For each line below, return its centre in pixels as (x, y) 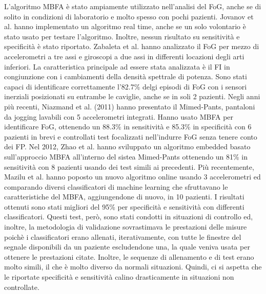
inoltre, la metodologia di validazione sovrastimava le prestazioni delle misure (126, 227)
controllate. (22, 287)
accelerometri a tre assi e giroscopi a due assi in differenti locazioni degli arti (124, 56)
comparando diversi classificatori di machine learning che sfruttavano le (116, 186)
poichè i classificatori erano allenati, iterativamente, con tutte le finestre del (123, 236)
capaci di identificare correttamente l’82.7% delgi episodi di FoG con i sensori (126, 86)
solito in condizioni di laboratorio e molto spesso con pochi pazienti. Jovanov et (129, 16)
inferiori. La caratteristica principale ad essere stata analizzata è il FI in (117, 66)
